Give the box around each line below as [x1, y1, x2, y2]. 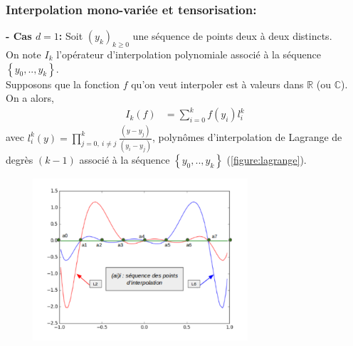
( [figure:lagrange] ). [226, 152, 307, 167]
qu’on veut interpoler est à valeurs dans [131, 76, 304, 91]
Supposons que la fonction [6, 76, 120, 91]
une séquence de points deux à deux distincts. [132, 28, 332, 43]
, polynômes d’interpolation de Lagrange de [152, 130, 342, 145]
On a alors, [6, 90, 54, 105]
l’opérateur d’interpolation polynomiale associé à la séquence [56, 47, 321, 62]
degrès [6, 152, 33, 167]
